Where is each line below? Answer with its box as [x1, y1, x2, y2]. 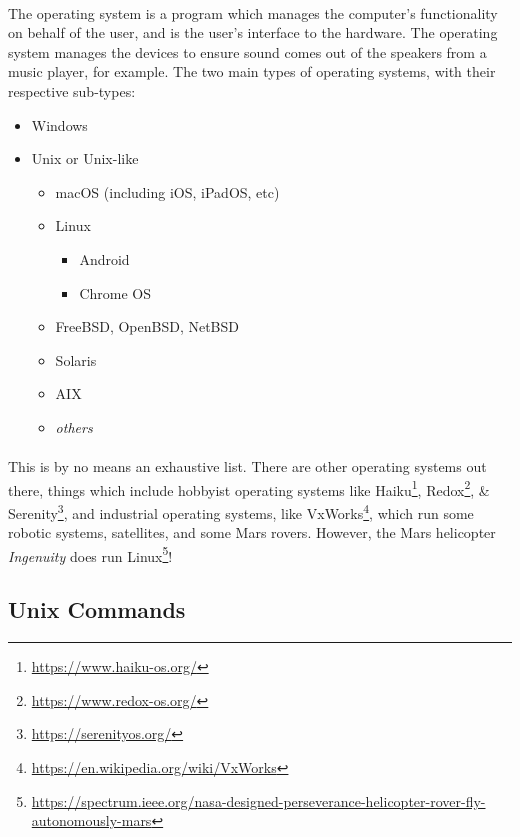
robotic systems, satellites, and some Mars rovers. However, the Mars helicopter [8, 522, 496, 543]
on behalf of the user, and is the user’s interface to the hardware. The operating [8, 22, 498, 43]
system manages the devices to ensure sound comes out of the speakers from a [8, 41, 487, 62]
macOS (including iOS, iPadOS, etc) [55, 181, 280, 202]
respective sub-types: [8, 80, 136, 101]
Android [79, 248, 130, 269]
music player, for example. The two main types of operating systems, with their [8, 61, 496, 82]
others [55, 416, 93, 437]
